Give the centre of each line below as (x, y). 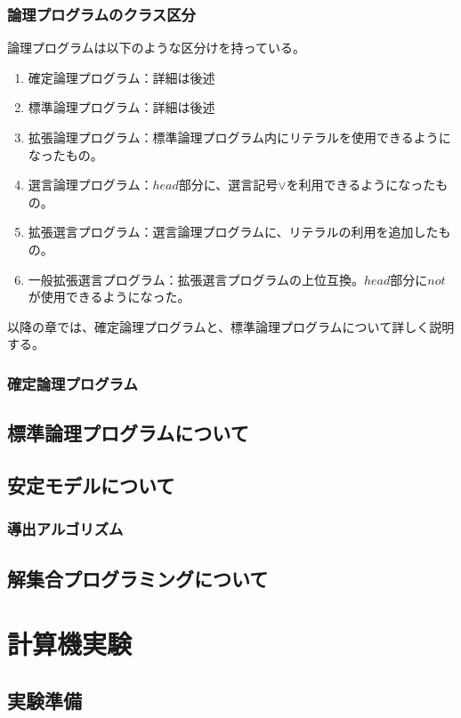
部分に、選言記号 (228, 185)
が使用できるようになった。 (109, 297)
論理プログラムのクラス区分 (101, 14)
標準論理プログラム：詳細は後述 (121, 107)
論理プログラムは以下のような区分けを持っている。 (156, 48)
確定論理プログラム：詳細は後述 (121, 77)
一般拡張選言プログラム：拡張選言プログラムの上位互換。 (196, 279)
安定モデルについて (91, 484)
